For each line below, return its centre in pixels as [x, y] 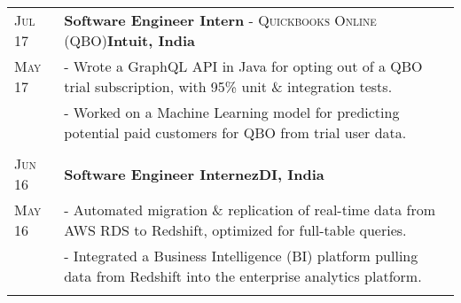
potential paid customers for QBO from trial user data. [235, 132]
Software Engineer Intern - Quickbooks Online [220, 20]
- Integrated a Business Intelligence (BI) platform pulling [241, 256]
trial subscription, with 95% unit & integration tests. [228, 86]
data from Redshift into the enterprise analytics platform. [243, 276]
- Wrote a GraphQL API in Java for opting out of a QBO [243, 66]
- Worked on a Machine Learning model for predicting [232, 112]
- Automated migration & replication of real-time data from [250, 210]
